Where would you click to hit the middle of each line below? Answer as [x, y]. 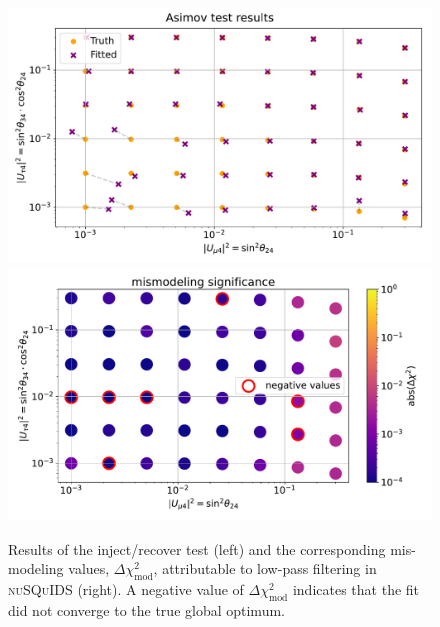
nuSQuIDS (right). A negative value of [126, 589]
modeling [36, 568]
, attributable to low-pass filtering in [265, 568]
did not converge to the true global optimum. [146, 609]
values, [89, 568]
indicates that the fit [356, 589]
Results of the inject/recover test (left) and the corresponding [197, 548]
